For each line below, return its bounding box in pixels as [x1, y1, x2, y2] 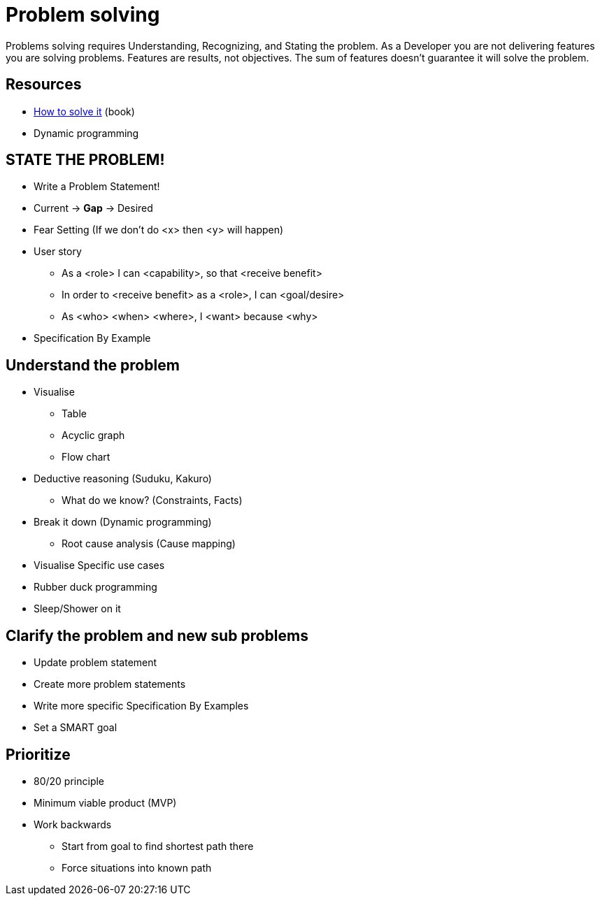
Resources [6, 75, 82, 94]
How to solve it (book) [34, 105, 135, 117]
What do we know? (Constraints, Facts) [62, 494, 243, 507]
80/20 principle [34, 774, 105, 787]
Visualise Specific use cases [34, 559, 165, 572]
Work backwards [34, 818, 112, 830]
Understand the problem [6, 356, 180, 374]
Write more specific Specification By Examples [34, 700, 249, 712]
